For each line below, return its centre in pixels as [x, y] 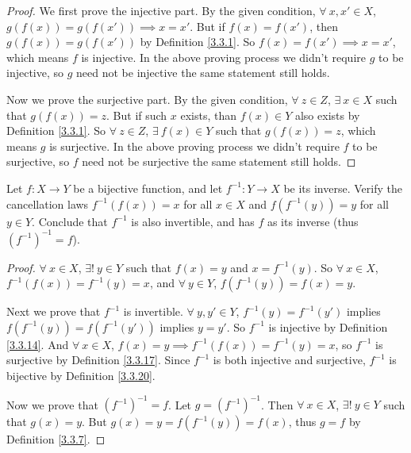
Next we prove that [54, 311]
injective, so [35, 73]
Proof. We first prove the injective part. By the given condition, [161, 10]
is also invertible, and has [193, 221]
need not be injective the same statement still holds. [203, 73]
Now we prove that [52, 404]
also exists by [327, 115]
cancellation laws [48, 203]
